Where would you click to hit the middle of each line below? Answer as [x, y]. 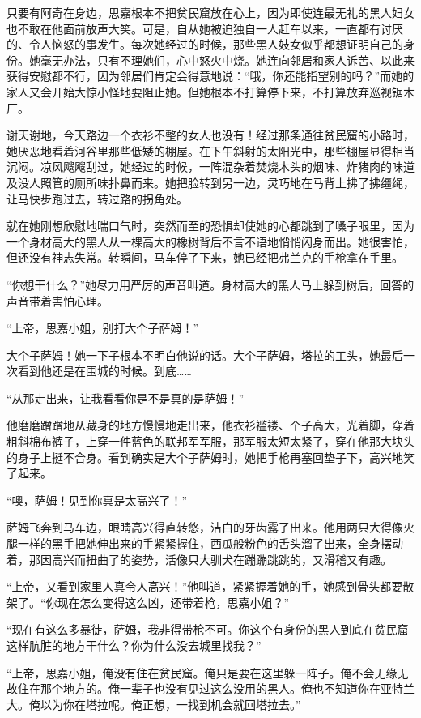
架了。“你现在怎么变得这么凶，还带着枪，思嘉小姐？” [148, 602]
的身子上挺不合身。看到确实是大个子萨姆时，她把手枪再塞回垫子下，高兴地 [205, 457]
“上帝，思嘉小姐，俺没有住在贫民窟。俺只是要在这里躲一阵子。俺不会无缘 [202, 672]
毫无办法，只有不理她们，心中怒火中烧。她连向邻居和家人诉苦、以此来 [227, 60]
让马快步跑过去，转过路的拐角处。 [97, 198]
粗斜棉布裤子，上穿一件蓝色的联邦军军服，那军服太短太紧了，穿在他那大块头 [210, 441]
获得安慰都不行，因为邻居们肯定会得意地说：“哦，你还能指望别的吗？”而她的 [210, 76]
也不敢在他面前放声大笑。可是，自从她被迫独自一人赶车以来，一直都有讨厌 [205, 28]
